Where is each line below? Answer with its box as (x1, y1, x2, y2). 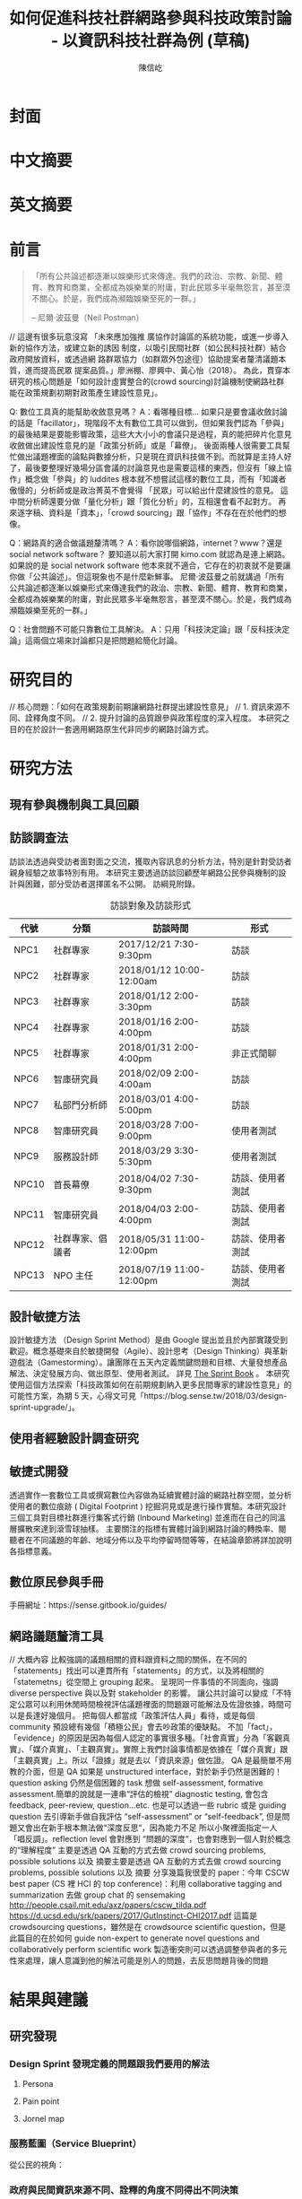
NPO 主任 (53, 1269, 94, 1281)
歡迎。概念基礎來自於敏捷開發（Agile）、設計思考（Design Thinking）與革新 (9, 1346, 289, 1357)
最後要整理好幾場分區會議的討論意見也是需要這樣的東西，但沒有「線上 (24, 463, 284, 474)
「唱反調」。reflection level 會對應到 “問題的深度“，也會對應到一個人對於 (9, 1834, 276, 1845)
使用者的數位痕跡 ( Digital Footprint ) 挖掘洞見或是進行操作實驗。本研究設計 (9, 1500, 287, 1512)
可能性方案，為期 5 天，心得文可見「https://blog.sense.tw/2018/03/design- (9, 1391, 288, 1401)
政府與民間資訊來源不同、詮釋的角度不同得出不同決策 (9, 2184, 239, 2196)
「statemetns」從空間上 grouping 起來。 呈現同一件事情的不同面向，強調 (9, 1677, 280, 1688)
